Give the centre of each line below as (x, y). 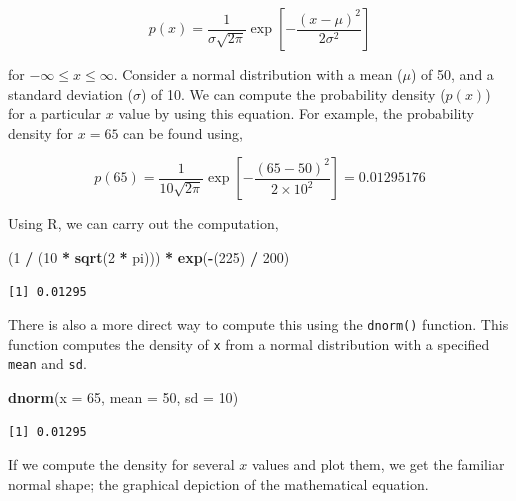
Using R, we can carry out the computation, (143, 223)
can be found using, (183, 132)
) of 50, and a (452, 74)
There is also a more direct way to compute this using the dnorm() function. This (258, 324)
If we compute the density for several (121, 464)
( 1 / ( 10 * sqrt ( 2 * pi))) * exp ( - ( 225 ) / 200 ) (149, 256)
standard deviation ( (70, 93)
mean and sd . (47, 363)
